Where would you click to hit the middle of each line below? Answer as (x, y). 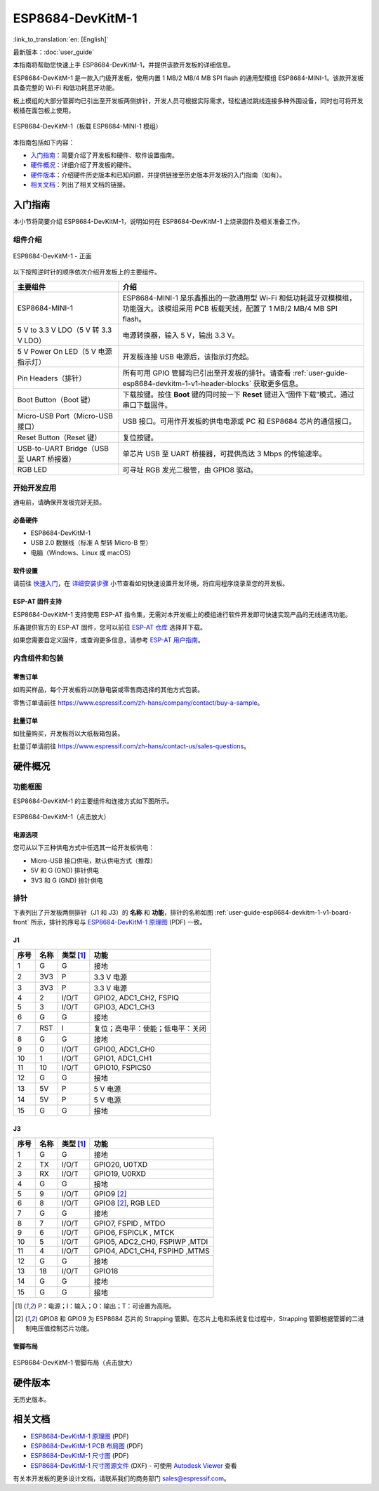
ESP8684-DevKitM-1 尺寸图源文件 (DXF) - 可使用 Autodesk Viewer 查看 (134, 1465)
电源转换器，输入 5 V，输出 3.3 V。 (181, 335)
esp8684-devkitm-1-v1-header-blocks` (187, 383)
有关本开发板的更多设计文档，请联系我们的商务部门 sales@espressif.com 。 (122, 1478)
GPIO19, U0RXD (120, 1174)
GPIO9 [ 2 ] (110, 1193)
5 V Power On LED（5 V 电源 (65, 351)
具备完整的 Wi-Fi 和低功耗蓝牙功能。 (66, 88)
